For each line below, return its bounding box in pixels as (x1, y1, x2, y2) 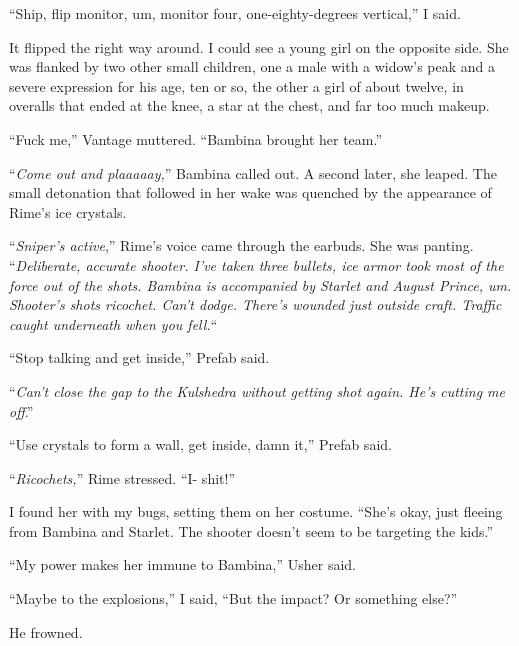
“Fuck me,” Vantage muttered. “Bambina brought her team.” (9, 128, 383, 149)
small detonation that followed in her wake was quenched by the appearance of (9, 182, 492, 203)
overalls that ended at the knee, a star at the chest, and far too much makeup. (9, 95, 490, 116)
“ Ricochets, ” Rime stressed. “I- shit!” (9, 467, 236, 488)
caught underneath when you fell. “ (9, 313, 218, 334)
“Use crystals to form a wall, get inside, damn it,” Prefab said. (9, 434, 392, 455)
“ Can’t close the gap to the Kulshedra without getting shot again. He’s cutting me (9, 380, 505, 401)
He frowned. (9, 621, 83, 642)
